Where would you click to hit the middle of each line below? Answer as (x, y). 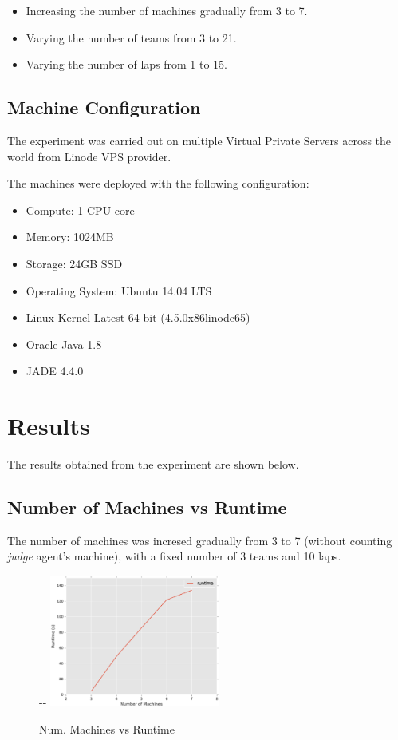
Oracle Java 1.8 (64, 344)
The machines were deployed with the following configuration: (158, 183)
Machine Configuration (104, 107)
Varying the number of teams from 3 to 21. (131, 37)
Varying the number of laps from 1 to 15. (127, 64)
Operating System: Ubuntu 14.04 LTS (119, 290)
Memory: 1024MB (70, 237)
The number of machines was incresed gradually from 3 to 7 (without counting (200, 540)
